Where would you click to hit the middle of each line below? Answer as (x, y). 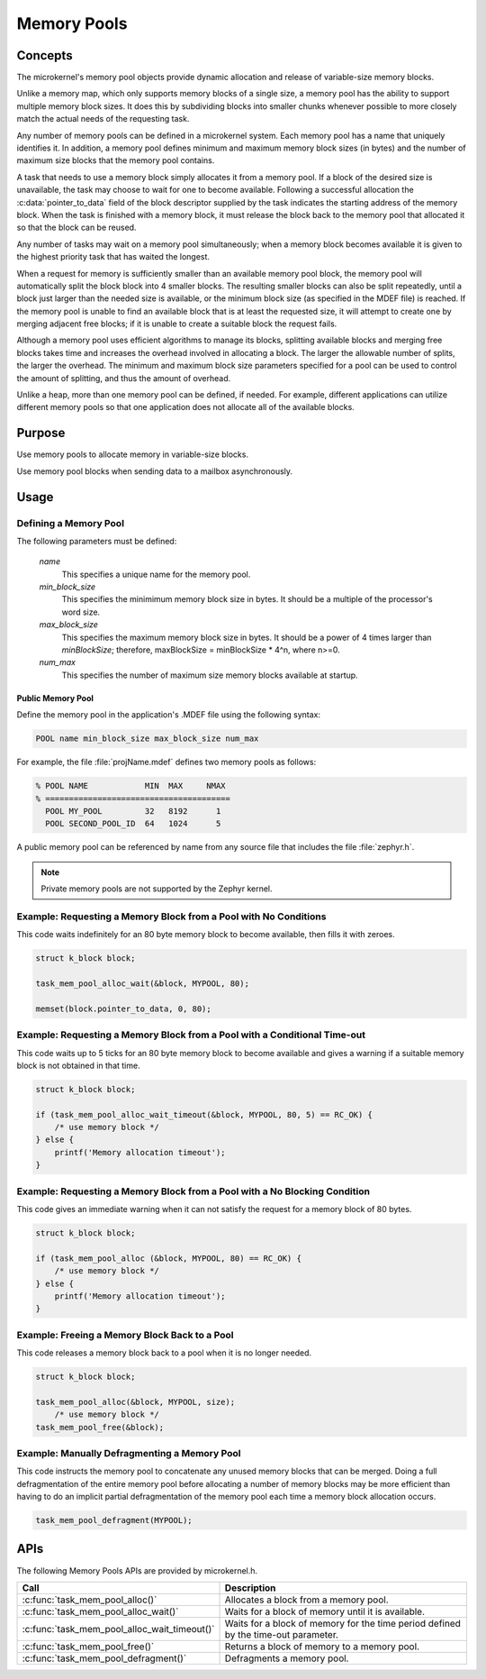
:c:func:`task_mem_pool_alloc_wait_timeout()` (118, 1629)
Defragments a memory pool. (287, 1658)
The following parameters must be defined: (97, 541)
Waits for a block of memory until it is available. (324, 1611)
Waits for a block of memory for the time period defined (342, 1623)
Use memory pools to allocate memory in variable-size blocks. (133, 454)
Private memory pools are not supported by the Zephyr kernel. (157, 889)
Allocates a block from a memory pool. (306, 1600)
